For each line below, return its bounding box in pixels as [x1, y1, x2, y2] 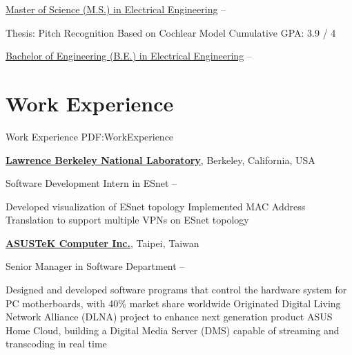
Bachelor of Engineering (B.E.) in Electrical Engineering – [6, 48, 252, 63]
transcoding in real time [6, 336, 107, 351]
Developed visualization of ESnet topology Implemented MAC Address [6, 199, 306, 213]
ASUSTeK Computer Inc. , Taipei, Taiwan [6, 235, 199, 250]
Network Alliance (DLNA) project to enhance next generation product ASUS [6, 309, 333, 324]
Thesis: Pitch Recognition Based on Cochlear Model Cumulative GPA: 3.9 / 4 [6, 25, 336, 39]
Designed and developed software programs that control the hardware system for [6, 282, 347, 297]
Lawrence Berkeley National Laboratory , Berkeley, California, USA [6, 152, 315, 167]
